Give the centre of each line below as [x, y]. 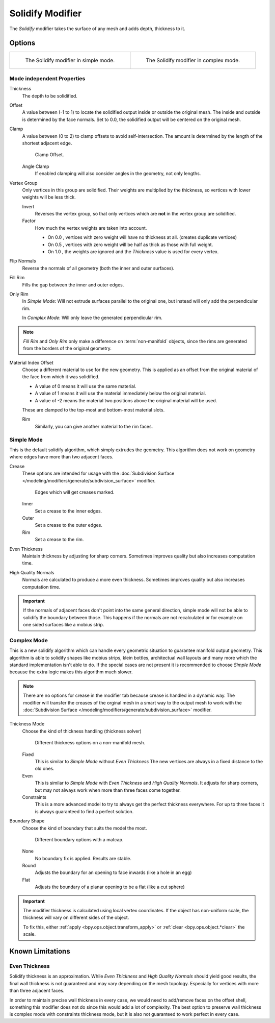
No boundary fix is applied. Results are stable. [83, 858]
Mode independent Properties [47, 78]
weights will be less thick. [49, 197]
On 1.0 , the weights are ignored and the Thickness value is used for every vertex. [133, 252]
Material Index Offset [31, 362]
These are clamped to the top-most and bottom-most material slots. [93, 410]
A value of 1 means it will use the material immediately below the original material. [120, 394]
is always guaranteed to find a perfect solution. [84, 811]
